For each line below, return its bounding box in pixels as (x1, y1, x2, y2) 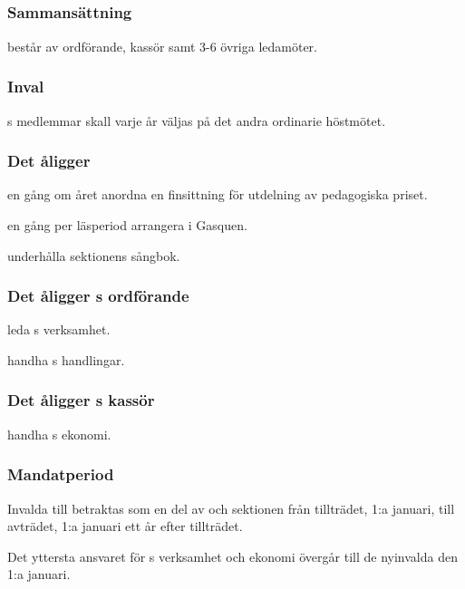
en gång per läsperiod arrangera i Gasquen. (7, 215, 247, 234)
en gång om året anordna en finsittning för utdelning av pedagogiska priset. (7, 185, 428, 204)
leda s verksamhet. (7, 320, 111, 339)
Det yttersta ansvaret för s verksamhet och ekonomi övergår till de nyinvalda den (7, 546, 458, 565)
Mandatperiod (7, 463, 114, 486)
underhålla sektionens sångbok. (7, 246, 180, 265)
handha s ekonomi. (7, 424, 111, 443)
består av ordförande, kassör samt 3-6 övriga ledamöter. (7, 36, 317, 55)
